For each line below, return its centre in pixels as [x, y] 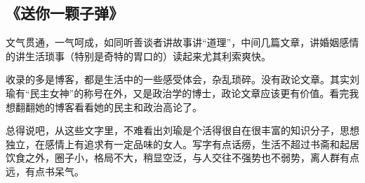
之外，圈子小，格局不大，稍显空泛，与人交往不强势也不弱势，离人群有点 [192, 158]
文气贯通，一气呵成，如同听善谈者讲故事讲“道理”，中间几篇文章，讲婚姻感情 [182, 42]
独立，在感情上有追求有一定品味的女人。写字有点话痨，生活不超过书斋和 [173, 144]
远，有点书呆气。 [45, 171]
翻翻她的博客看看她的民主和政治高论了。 [108, 107]
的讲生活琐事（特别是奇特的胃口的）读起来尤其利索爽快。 [138, 56]
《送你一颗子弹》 [65, 13]
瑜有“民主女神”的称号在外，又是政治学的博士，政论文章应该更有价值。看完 [178, 93]
